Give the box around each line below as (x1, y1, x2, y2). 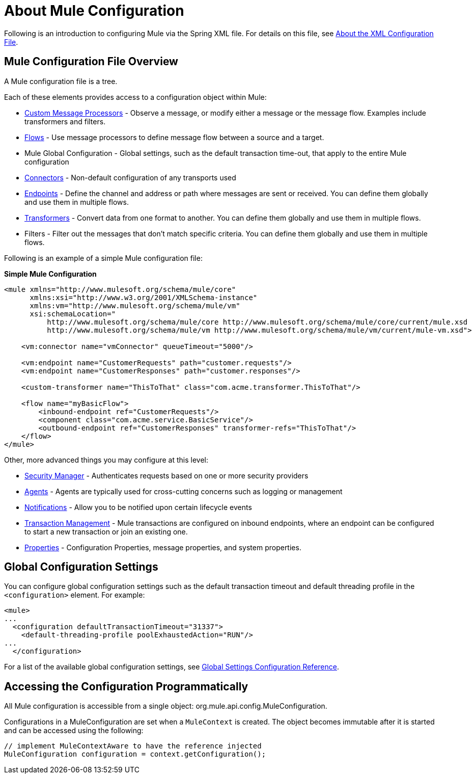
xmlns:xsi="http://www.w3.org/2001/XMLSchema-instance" (30, 293, 258, 302)
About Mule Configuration (4, 2, 184, 19)
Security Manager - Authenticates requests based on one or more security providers (24, 471, 309, 480)
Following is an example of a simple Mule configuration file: (4, 253, 203, 262)
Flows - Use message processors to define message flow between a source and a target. (24, 132, 324, 142)
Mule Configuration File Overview (4, 55, 178, 68)
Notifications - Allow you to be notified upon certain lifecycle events (24, 502, 252, 512)
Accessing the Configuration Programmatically (4, 680, 248, 693)
